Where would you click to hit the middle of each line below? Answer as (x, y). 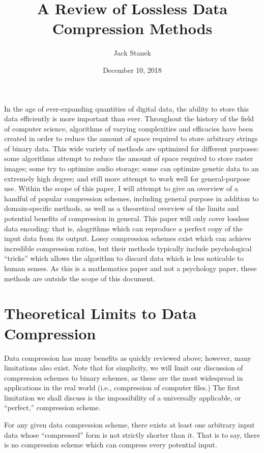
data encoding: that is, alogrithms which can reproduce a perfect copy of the (124, 228)
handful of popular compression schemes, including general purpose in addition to (131, 198)
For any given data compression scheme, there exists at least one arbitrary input (129, 425)
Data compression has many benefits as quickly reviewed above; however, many (128, 357)
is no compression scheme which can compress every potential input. (111, 445)
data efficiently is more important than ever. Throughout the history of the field (129, 118)
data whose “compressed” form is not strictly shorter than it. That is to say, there (132, 434)
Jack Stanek (132, 53)
